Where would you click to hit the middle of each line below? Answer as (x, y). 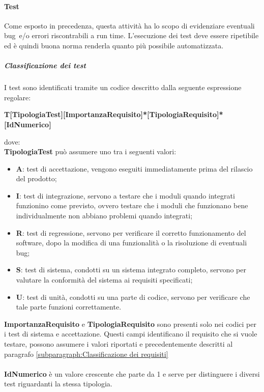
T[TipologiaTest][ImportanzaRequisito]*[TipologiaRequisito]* (114, 114)
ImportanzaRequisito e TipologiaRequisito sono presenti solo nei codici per (130, 324)
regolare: (18, 97)
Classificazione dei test (45, 65)
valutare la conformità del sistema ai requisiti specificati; (104, 280)
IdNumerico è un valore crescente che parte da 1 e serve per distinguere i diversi (132, 373)
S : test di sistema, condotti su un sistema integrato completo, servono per (131, 270)
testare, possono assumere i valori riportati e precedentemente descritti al (119, 344)
